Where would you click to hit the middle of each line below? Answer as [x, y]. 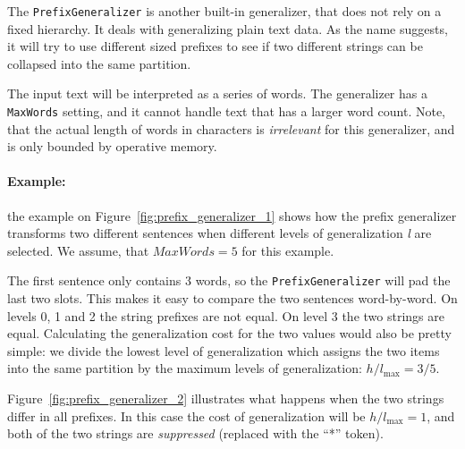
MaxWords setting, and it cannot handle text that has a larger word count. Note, [227, 111]
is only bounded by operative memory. [112, 146]
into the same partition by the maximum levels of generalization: [185, 368]
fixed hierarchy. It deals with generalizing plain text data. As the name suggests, [228, 28]
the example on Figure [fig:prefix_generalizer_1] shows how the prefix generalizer [232, 215]
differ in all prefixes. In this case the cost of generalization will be [186, 415]
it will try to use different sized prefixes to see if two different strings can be [215, 46]
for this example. [288, 250]
